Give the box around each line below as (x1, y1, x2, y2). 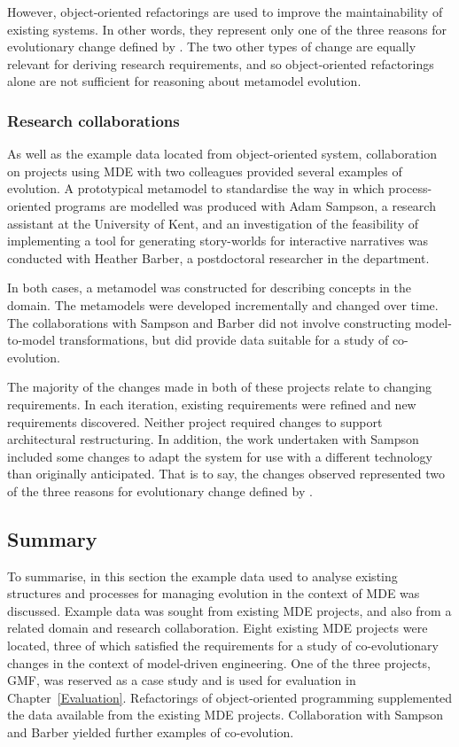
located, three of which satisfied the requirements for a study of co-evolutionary (7, 636, 440, 655)
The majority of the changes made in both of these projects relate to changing (7, 377, 432, 396)
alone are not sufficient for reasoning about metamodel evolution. (7, 72, 362, 90)
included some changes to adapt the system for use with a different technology (7, 447, 432, 465)
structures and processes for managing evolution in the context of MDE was (7, 584, 420, 603)
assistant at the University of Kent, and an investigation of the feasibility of (7, 214, 419, 232)
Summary (7, 525, 97, 552)
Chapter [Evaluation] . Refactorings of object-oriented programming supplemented (7, 688, 453, 706)
